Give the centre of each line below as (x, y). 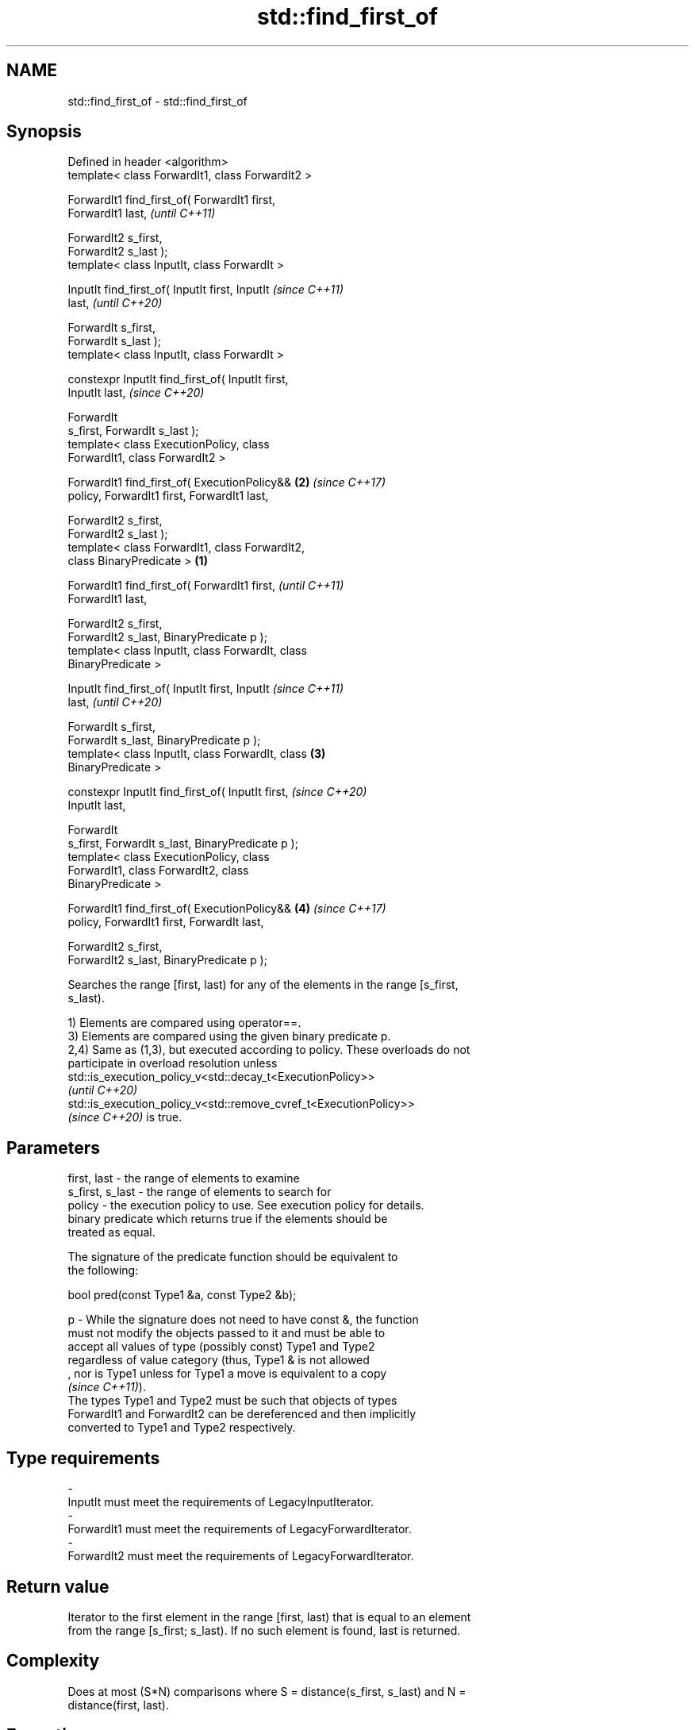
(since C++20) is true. (125, 1117)
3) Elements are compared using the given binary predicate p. (229, 1036)
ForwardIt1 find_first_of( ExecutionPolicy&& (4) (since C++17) (227, 909)
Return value (58, 1586)
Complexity (53, 1661)
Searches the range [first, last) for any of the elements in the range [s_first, (263, 985)
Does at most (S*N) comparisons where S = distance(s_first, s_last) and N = (267, 1691)
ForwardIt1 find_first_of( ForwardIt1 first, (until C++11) (206, 586)
